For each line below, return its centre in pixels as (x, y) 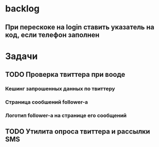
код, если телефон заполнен (52, 35)
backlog (22, 9)
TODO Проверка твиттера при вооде (65, 74)
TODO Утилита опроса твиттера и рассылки (78, 132)
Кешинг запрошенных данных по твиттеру (60, 89)
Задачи (21, 56)
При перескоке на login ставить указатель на (80, 27)
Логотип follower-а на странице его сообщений (66, 115)
